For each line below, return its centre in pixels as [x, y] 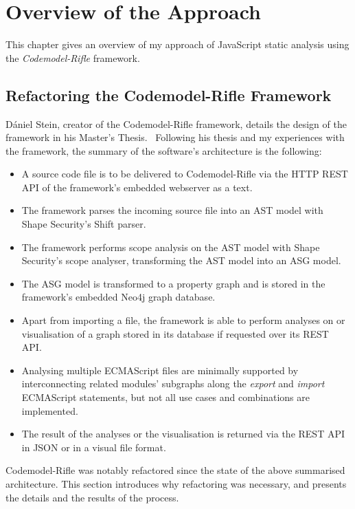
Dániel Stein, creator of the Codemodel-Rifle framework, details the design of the [176, 123]
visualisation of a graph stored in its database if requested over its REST [175, 333]
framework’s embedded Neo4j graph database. [118, 297]
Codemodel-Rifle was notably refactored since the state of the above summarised [175, 470]
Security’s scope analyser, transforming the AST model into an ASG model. [181, 260]
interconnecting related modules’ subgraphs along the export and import [173, 383]
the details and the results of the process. [92, 497]
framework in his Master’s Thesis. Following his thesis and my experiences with [175, 137]
